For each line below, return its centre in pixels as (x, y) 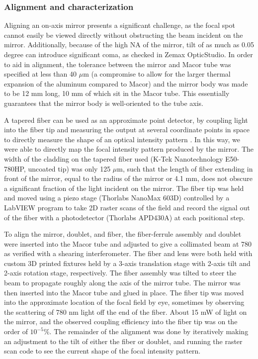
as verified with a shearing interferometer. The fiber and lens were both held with (128, 253)
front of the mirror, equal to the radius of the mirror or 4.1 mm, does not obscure (128, 178)
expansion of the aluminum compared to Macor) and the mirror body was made (126, 83)
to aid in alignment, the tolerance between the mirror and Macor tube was (118, 64)
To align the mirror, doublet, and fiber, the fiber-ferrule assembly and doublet (123, 234)
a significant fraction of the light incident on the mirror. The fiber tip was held (124, 188)
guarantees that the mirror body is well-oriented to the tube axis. (104, 103)
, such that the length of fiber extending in (188, 168)
